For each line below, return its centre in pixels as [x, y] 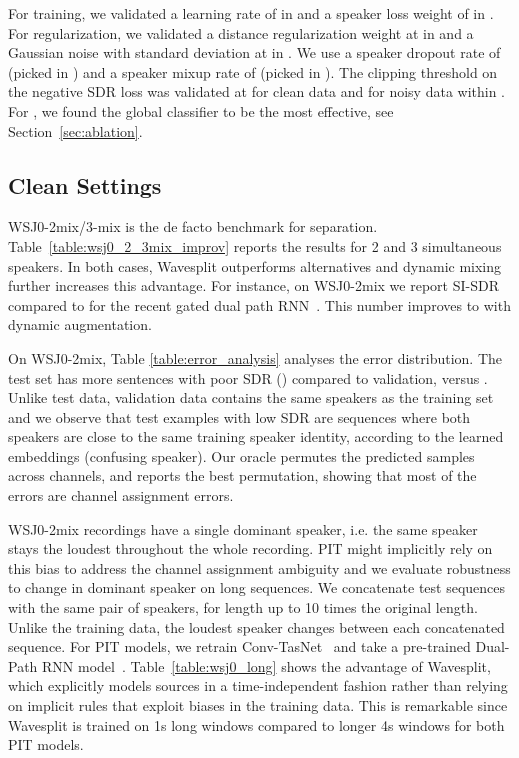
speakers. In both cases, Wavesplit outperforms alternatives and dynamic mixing [255, 265]
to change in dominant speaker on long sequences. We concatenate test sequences [257, 587]
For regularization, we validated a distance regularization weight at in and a [241, 32]
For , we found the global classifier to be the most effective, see [201, 110]
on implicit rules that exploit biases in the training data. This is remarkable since [258, 705]
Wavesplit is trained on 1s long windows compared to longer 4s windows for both [256, 724]
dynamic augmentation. [80, 324]
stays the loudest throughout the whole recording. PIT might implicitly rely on [250, 548]
